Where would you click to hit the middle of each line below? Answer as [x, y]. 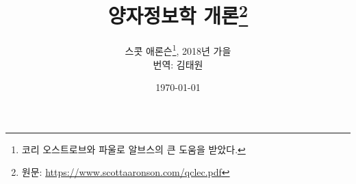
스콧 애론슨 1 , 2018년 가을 [178, 50]
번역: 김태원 [178, 64]
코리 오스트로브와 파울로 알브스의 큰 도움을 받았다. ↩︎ [133, 149]
